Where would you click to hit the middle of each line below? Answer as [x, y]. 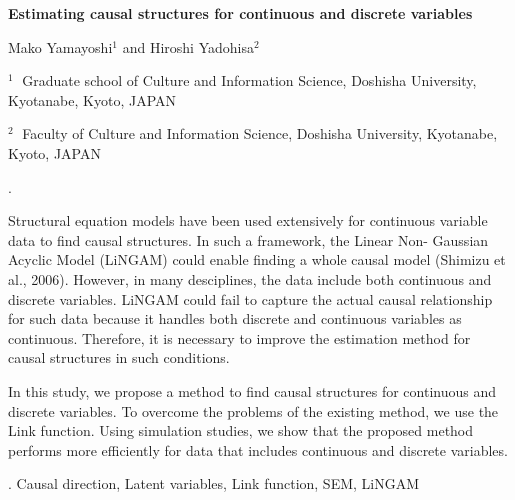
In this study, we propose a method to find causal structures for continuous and [252, 390]
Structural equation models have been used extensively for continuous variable [248, 220]
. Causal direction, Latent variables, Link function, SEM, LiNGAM [214, 483]
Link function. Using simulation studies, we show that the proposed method [241, 430]
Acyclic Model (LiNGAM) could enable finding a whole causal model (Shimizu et [257, 259]
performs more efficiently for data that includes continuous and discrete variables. [258, 449]
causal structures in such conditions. [119, 357]
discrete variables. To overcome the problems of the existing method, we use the [253, 410]
